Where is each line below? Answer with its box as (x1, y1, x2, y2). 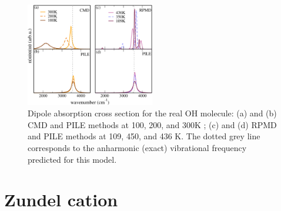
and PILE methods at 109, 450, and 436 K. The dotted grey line (28, 130, 260, 142)
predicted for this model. (28, 153, 117, 165)
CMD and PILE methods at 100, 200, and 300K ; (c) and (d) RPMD (28, 118, 277, 130)
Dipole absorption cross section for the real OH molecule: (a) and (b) (28, 107, 277, 119)
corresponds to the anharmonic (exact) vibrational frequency (28, 141, 247, 153)
